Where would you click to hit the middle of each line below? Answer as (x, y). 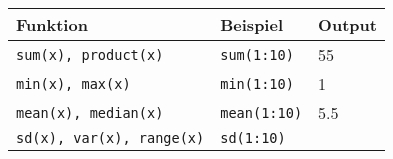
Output (347, 24)
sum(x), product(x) (90, 54)
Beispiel (252, 24)
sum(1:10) (257, 54)
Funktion (52, 24)
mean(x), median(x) (90, 112)
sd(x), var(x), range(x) (110, 138)
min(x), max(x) (73, 83)
